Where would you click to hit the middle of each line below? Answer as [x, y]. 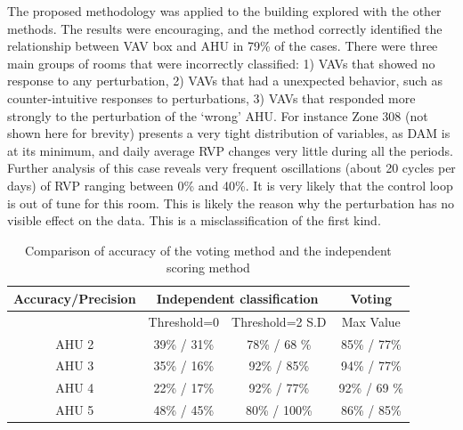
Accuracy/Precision [75, 298]
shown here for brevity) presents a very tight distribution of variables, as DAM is [229, 133]
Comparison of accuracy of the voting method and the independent [208, 250]
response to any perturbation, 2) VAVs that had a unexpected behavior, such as [225, 81]
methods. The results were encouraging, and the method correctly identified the [225, 28]
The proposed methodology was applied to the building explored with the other [224, 11]
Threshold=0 [184, 321]
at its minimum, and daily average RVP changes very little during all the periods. [230, 150]
